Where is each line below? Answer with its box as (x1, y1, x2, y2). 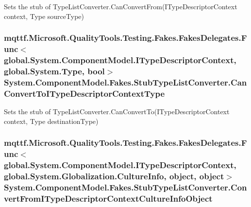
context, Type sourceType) (4, 11, 84, 21)
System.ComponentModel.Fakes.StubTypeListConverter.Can (4, 76, 247, 88)
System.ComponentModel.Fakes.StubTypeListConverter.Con (4, 181, 247, 193)
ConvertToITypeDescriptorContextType (4, 87, 165, 99)
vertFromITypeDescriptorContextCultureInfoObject (4, 192, 213, 204)
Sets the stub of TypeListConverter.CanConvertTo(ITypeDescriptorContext (4, 106, 230, 117)
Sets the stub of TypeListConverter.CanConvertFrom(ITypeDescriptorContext (4, 1, 237, 11)
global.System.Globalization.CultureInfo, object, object (4, 170, 224, 182)
